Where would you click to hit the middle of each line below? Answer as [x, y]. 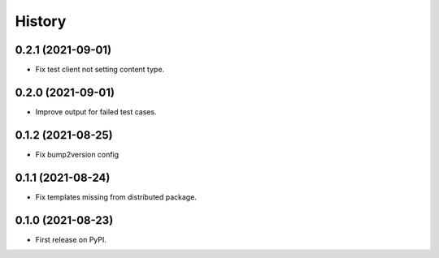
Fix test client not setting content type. [100, 70]
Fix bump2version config [77, 154]
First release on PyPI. [71, 239]
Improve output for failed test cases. [96, 112]
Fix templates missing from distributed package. [116, 197]
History [41, 21]
